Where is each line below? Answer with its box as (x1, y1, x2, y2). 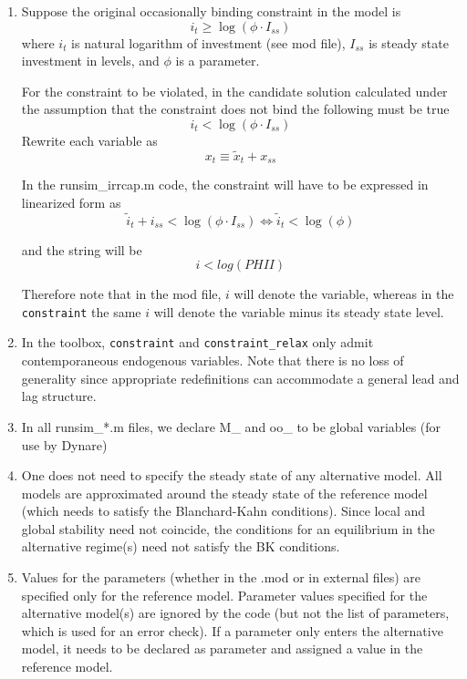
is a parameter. (175, 51, 260, 70)
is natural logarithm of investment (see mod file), (71, 33, 346, 52)
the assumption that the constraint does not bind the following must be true (21, 99, 450, 118)
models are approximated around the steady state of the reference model (21, 483, 428, 502)
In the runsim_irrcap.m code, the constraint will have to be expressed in (21, 175, 429, 194)
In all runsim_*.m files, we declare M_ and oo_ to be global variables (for (21, 417, 441, 436)
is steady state (368, 33, 449, 52)
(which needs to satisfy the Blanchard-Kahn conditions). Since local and (21, 501, 426, 520)
